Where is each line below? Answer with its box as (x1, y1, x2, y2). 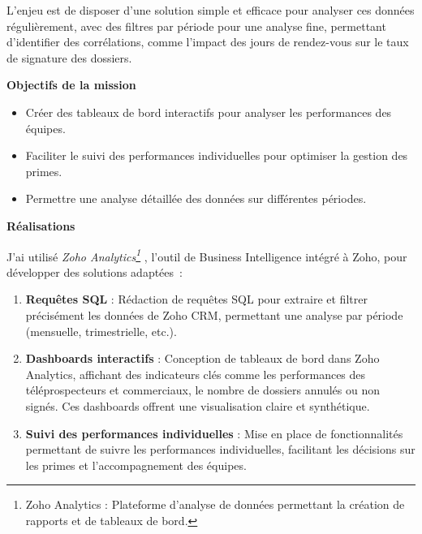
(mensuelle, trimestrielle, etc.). (25, 322, 177, 339)
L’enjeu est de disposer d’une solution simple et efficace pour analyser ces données (6, 2, 415, 18)
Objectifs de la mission (6, 76, 136, 93)
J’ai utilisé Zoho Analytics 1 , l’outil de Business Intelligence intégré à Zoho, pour (6, 245, 407, 265)
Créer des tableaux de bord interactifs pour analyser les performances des (25, 103, 392, 120)
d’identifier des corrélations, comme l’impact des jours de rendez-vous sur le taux (6, 33, 409, 50)
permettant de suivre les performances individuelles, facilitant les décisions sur (25, 441, 416, 458)
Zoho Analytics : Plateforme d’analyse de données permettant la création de (25, 496, 405, 513)
